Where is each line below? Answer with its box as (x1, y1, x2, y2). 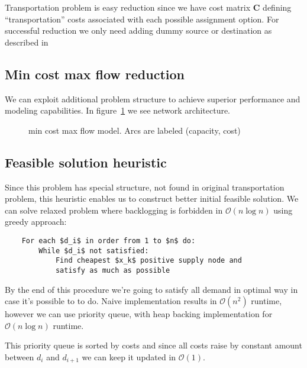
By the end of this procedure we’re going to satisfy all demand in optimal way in (5, 283, 298, 295)
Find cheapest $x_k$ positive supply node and (55, 256, 242, 265)
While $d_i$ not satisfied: (38, 246, 149, 255)
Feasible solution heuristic (5, 153, 167, 171)
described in (5, 35, 49, 48)
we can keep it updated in (82, 350, 176, 363)
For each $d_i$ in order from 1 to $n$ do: (21, 236, 196, 245)
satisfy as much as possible (55, 266, 170, 275)
